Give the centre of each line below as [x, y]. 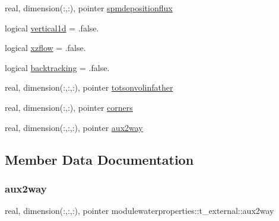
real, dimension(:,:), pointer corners [69, 107]
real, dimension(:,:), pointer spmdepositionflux [89, 8]
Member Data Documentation [99, 159]
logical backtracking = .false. [57, 67]
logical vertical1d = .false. [52, 28]
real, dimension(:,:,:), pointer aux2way [74, 127]
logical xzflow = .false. [45, 48]
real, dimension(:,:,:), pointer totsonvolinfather [89, 87]
